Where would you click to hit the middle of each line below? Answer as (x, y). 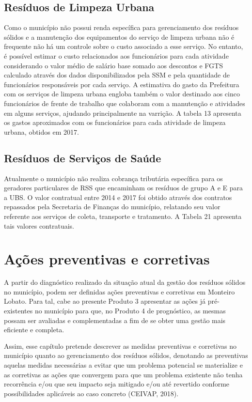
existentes (18, 310)
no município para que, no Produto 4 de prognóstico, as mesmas (130, 310)
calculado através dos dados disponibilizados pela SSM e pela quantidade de (117, 75)
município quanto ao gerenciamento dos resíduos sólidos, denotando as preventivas (126, 355)
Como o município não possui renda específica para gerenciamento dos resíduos (121, 27)
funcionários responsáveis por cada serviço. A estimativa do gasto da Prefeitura (122, 84)
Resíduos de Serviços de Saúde (83, 158)
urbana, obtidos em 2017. (41, 131)
